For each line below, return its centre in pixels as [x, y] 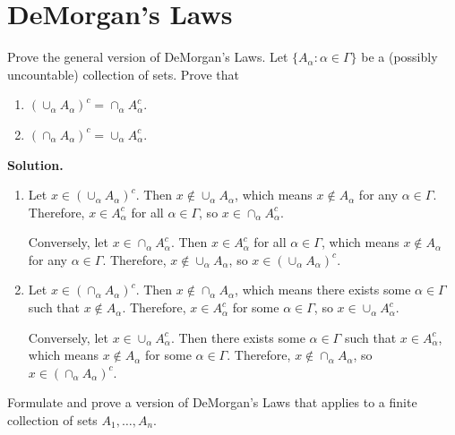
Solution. [35, 164]
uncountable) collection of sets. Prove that [123, 74]
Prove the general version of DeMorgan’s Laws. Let [148, 57]
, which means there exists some [323, 290]
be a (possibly [399, 57]
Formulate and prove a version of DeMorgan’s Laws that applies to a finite [212, 402]
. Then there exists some [238, 337]
